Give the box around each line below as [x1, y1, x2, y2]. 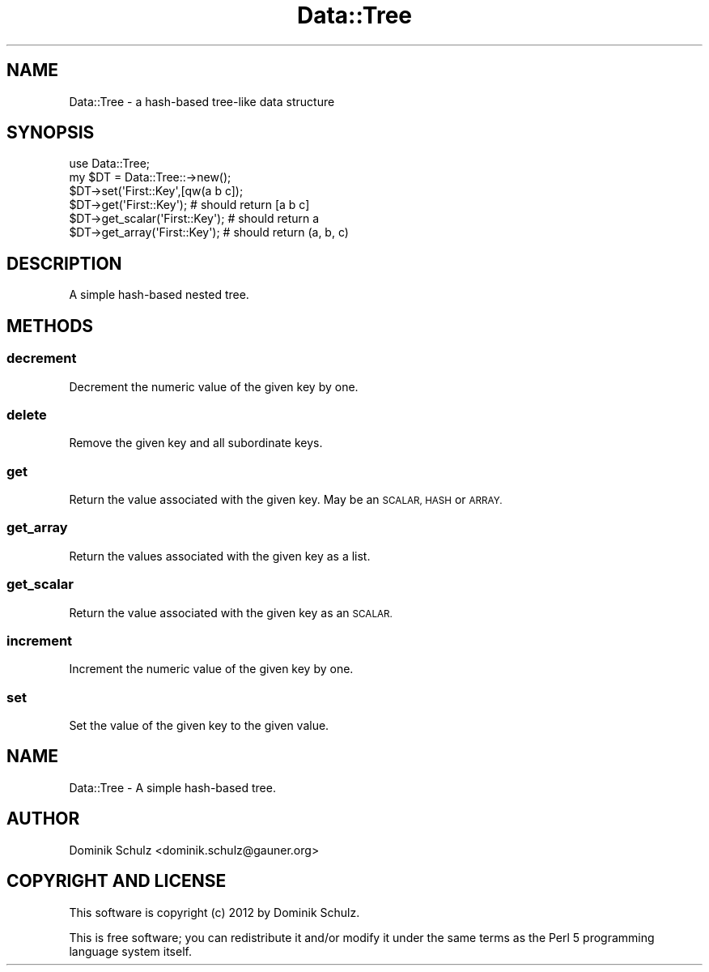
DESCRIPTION [6, 253, 122, 274]
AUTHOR [6, 808, 80, 829]
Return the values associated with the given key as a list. [69, 548, 371, 563]
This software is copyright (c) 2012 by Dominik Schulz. [69, 905, 360, 919]
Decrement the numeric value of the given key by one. [69, 379, 359, 394]
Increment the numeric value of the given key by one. [69, 662, 354, 676]
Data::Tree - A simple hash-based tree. [69, 780, 276, 795]
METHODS [6, 315, 94, 336]
